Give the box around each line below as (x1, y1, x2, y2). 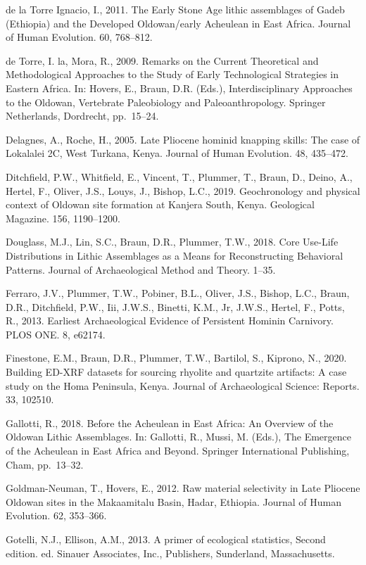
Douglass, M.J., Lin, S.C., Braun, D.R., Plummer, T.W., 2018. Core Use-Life (6, 234, 339, 249)
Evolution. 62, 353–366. (6, 508, 107, 523)
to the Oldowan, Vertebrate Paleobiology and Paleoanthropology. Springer (6, 94, 326, 109)
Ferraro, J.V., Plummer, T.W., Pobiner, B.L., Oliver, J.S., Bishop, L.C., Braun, (6, 286, 350, 300)
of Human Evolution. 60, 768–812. (6, 30, 153, 44)
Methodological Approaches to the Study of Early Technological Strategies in (6, 67, 339, 82)
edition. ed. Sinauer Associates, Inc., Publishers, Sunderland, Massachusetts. (6, 545, 335, 560)
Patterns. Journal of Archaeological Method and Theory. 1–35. (6, 262, 276, 277)
